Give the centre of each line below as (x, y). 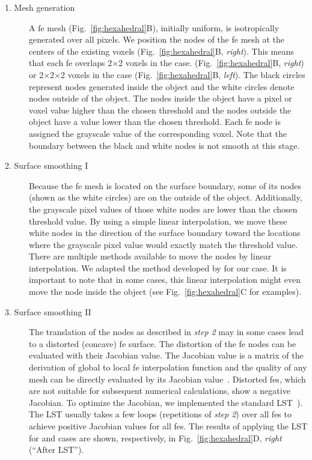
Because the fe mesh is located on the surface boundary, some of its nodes (165, 185)
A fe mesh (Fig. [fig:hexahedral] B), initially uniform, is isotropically (154, 27)
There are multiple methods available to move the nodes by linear (150, 256)
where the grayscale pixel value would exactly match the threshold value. (164, 244)
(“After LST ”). (57, 449)
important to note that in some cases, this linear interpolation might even (165, 280)
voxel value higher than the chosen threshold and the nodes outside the (160, 110)
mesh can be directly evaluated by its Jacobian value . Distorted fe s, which (167, 379)
